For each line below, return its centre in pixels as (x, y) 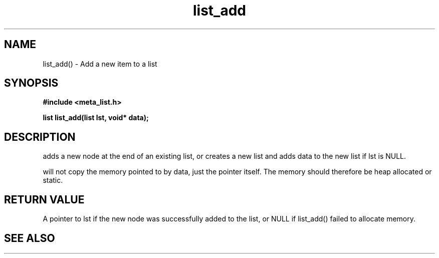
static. (53, 180)
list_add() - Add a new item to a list (100, 64)
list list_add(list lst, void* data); (96, 118)
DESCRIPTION (40, 137)
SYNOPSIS (31, 83)
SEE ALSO (30, 238)
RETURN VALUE (44, 199)
